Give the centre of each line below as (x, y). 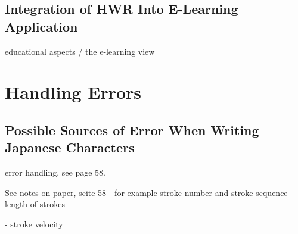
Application (41, 26)
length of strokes (35, 204)
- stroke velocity (34, 224)
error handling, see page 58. (55, 172)
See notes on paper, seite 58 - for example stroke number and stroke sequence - (149, 192)
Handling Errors (73, 92)
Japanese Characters (70, 147)
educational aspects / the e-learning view (80, 51)
